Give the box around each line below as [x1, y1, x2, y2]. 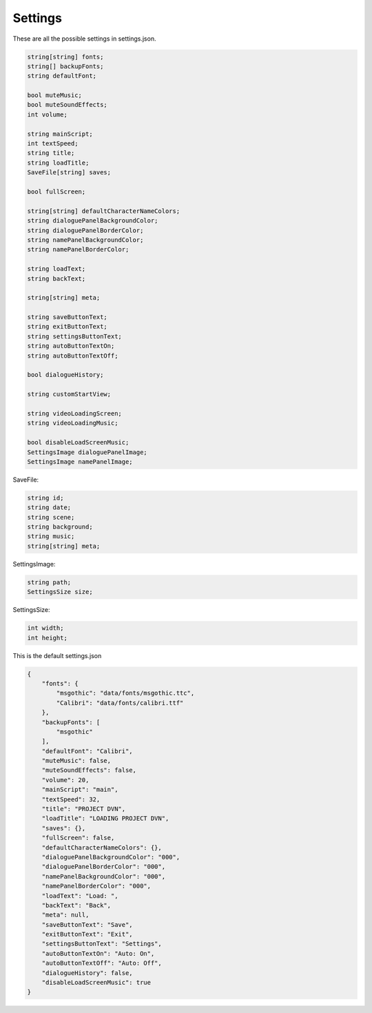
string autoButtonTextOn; [27, 342, 115, 350]
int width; [27, 624, 64, 632]
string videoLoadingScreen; [27, 409, 122, 417]
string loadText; [27, 265, 86, 273]
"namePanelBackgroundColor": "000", [41, 872, 165, 880]
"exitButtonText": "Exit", [41, 930, 134, 939]
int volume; [27, 110, 68, 119]
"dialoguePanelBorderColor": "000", [41, 863, 165, 871]
